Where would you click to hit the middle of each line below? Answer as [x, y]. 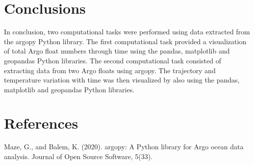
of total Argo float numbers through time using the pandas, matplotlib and [117, 51]
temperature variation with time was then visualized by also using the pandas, [122, 80]
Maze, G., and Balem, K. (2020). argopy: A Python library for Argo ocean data [124, 147]
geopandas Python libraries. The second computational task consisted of [113, 60]
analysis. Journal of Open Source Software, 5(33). [78, 156]
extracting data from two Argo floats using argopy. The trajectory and [110, 70]
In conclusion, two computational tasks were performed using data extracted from [127, 32]
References [41, 123]
